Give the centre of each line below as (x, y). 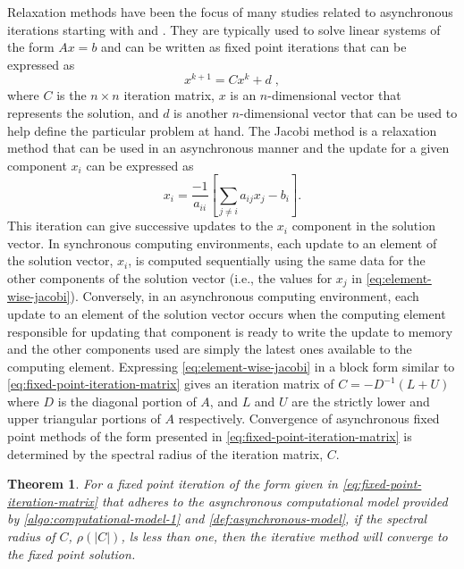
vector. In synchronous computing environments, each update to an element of (222, 243)
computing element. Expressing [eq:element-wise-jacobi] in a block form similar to (231, 366)
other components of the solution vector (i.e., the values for (170, 277)
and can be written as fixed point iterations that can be (254, 47)
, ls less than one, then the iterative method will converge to (284, 536)
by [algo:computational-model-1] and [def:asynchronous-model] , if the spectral (217, 519)
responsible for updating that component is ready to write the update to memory (230, 331)
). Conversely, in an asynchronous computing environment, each (245, 296)
